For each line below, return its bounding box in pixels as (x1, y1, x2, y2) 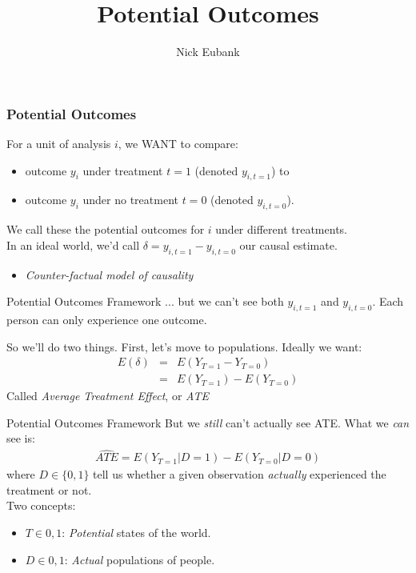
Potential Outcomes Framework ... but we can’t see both (6, 293, 284, 310)
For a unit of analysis (6, 135, 111, 152)
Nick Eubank (176, 43, 240, 60)
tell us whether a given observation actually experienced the (93, 466, 386, 483)
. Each (372, 293, 404, 310)
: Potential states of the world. (62, 524, 211, 541)
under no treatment (82, 191, 178, 208)
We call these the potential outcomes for (6, 221, 205, 238)
